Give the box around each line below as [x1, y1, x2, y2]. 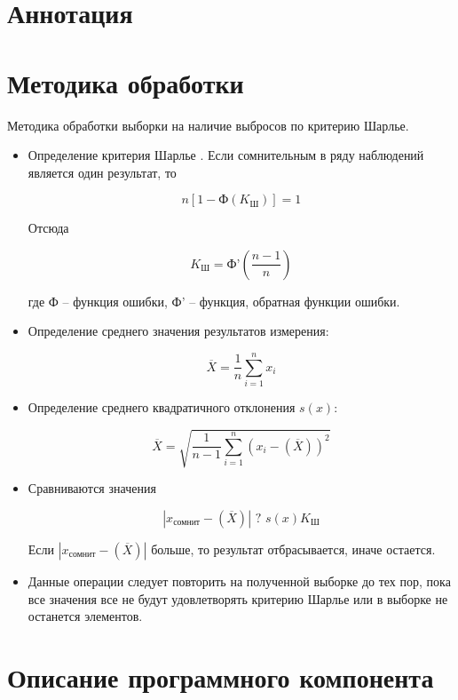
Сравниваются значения [28, 479, 156, 497]
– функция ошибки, [62, 291, 168, 310]
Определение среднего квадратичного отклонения [28, 398, 296, 417]
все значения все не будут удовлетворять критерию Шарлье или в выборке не [28, 589, 448, 608]
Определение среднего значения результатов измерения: [28, 322, 329, 340]
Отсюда [28, 219, 69, 237]
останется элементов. [28, 607, 143, 625]
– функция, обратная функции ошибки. [189, 291, 400, 310]
